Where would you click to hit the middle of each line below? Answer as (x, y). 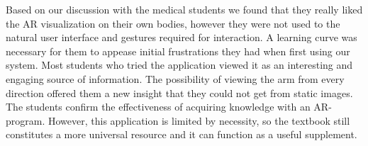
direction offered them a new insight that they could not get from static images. (179, 92)
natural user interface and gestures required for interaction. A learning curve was (182, 37)
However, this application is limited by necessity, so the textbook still (199, 120)
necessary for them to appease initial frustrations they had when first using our (178, 51)
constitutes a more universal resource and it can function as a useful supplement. (182, 134)
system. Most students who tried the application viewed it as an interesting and (179, 65)
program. (26, 120)
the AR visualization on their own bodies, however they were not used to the (173, 23)
